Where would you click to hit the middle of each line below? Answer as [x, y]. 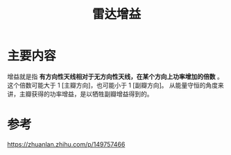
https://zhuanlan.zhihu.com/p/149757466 [66, 144]
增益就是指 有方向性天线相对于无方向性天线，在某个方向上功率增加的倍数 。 [115, 76]
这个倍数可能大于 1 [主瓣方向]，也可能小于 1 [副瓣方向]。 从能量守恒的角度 [113, 85]
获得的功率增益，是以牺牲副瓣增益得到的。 [92, 94]
